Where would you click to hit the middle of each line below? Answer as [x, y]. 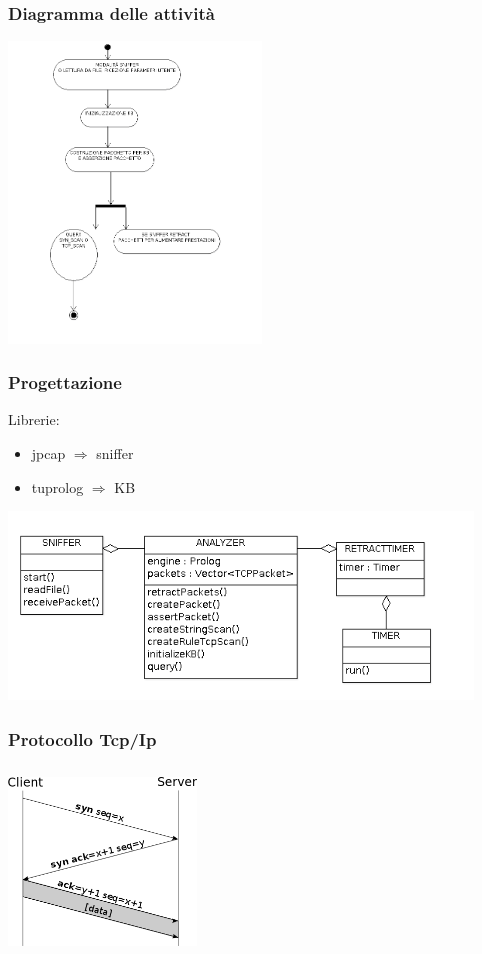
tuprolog [57, 486]
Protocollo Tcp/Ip [82, 738]
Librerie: [34, 419]
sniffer [115, 452]
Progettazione [65, 382]
